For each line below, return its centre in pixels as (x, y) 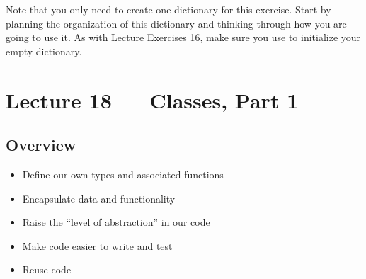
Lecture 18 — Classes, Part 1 (152, 99)
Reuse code (47, 269)
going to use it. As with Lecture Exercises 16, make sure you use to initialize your (183, 37)
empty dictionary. (44, 51)
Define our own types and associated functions (123, 174)
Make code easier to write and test (97, 245)
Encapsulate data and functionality (99, 198)
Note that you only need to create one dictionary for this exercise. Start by (168, 9)
